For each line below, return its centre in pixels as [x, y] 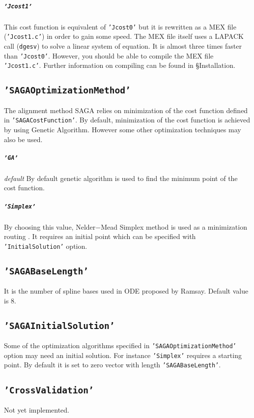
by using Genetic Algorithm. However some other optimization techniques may [123, 129]
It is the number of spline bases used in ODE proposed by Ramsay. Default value [126, 291]
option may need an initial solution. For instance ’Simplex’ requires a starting [123, 355]
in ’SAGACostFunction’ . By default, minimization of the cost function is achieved [127, 120]
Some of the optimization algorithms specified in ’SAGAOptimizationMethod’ [120, 345]
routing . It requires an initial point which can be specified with [100, 236]
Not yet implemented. [37, 409]
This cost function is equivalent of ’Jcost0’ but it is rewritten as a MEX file [120, 26]
